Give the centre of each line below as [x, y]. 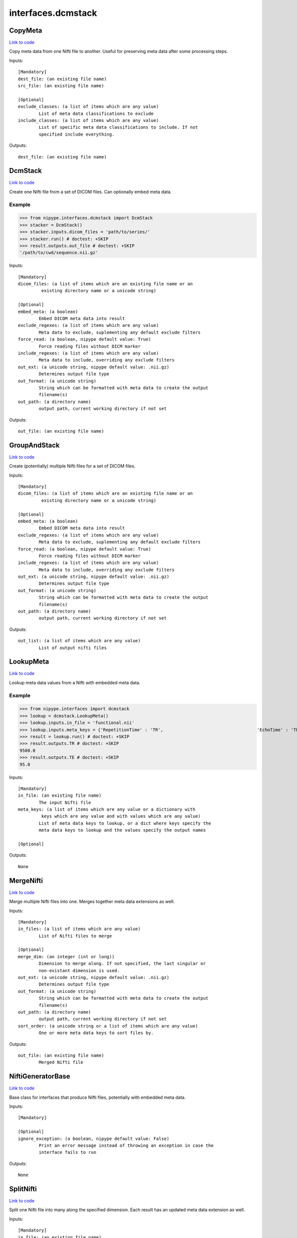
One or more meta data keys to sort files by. [96, 1033]
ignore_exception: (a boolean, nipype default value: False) [94, 1138]
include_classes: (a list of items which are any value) [89, 120]
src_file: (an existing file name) [61, 86]
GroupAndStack [34, 445]
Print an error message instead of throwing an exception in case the [126, 1145]
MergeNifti [26, 881]
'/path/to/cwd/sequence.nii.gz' [59, 253]
